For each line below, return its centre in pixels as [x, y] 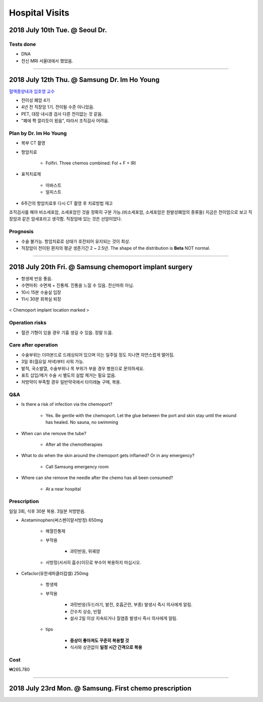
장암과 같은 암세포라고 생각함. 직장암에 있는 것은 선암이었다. [66, 219]
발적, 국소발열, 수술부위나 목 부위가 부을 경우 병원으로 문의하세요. [83, 368]
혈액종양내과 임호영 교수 [32, 91]
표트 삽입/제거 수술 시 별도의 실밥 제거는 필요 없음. [69, 375]
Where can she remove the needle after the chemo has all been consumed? [97, 478]
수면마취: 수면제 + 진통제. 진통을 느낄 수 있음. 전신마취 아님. [77, 285]
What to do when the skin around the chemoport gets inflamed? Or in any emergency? [108, 456]
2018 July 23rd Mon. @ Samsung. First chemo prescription [100, 689]
